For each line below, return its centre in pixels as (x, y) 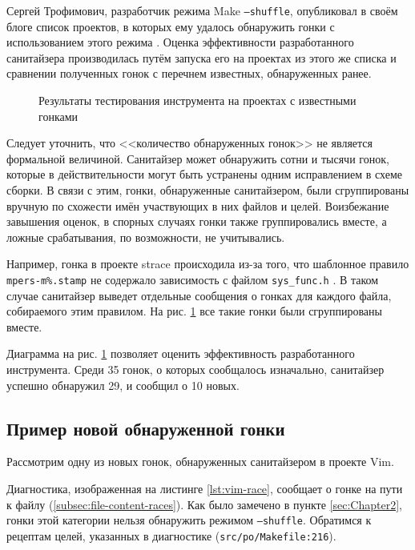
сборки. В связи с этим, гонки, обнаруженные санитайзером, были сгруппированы (208, 190)
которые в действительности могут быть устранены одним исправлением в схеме (204, 174)
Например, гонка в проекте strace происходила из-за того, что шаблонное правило (208, 264)
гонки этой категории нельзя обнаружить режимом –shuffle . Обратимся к (189, 520)
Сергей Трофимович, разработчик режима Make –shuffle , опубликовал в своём (202, 10)
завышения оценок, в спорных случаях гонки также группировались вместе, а (197, 221)
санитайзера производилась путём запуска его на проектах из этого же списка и (201, 57)
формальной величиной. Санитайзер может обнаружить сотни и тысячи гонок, (198, 158)
